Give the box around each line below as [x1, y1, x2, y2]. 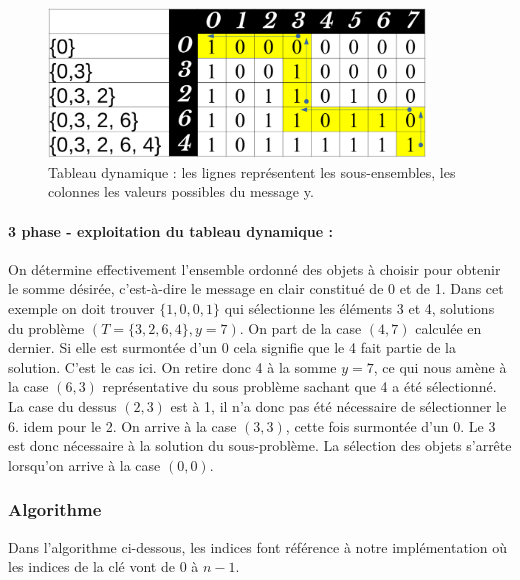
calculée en [415, 317, 482, 338]
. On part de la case [239, 317, 362, 338]
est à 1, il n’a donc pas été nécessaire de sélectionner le [170, 395, 507, 416]
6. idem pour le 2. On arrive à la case [8, 415, 237, 436]
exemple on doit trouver [8, 297, 155, 318]
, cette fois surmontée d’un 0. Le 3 [285, 415, 496, 436]
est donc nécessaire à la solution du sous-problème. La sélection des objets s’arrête [8, 435, 512, 456]
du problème [8, 317, 85, 338]
